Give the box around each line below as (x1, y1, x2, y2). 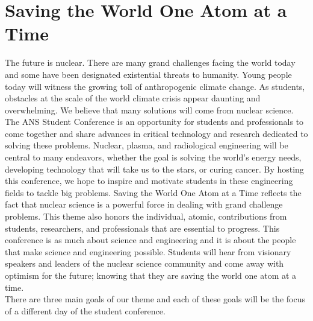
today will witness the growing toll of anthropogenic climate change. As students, (5, 80, 305, 92)
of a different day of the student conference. (5, 304, 166, 317)
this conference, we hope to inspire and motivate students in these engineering (5, 174, 293, 187)
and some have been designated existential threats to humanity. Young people (5, 68, 292, 80)
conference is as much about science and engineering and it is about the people (5, 234, 296, 246)
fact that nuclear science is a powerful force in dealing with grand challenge (5, 198, 283, 211)
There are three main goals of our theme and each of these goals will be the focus (5, 293, 305, 305)
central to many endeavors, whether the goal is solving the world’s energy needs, (5, 151, 302, 164)
